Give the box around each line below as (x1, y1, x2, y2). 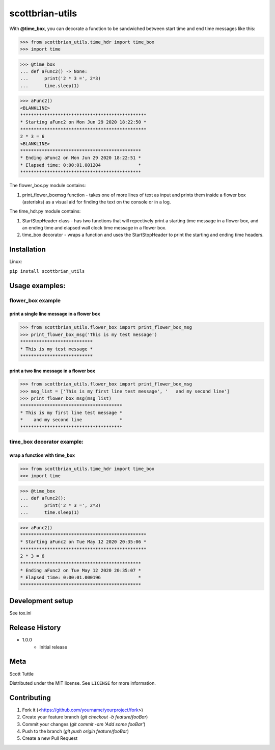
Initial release (39, 644, 67, 650)
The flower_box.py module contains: (9, 183, 86, 189)
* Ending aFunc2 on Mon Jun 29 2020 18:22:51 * (20, 155, 141, 161)
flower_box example (9, 297, 61, 304)
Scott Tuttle (9, 670, 34, 677)
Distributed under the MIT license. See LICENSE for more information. (9, 680, 156, 686)
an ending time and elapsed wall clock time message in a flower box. (22, 225, 167, 231)
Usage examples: (9, 281, 66, 290)
